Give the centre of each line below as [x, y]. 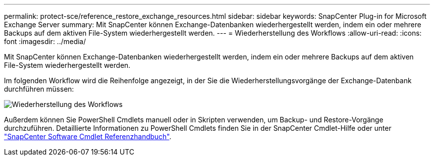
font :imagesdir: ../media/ [45, 41]
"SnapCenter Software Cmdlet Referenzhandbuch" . [88, 136]
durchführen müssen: [39, 89]
